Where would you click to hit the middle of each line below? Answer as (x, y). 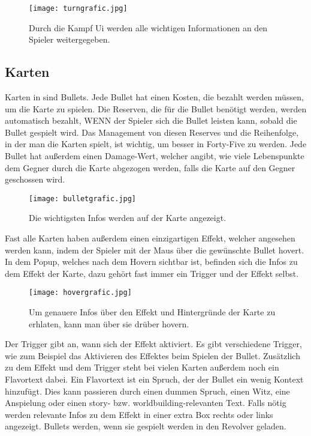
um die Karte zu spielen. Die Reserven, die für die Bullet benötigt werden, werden (156, 108)
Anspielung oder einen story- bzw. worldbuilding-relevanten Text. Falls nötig (146, 403)
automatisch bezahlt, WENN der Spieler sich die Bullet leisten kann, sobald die (151, 120)
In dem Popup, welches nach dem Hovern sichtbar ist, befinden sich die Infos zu (151, 262)
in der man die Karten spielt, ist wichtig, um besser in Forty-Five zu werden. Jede (156, 144)
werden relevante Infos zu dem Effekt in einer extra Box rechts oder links (139, 414)
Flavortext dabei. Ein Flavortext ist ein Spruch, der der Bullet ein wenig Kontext (154, 379)
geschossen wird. (35, 179)
